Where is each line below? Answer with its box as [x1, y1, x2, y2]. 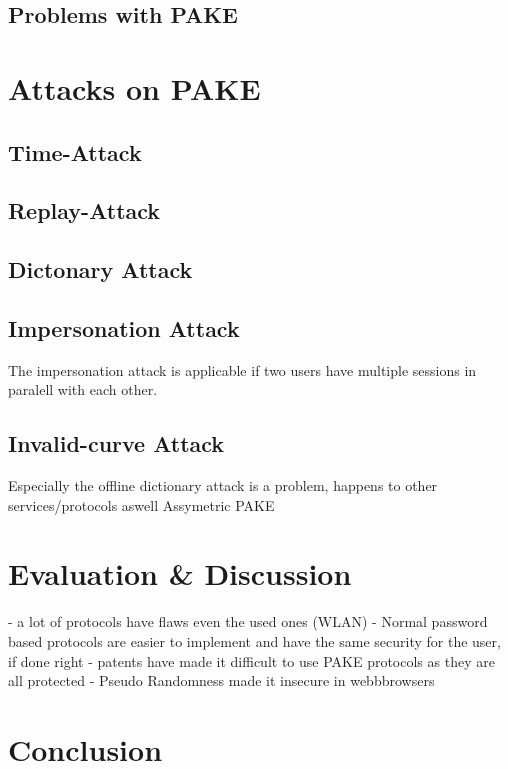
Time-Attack [8, 136, 142, 167]
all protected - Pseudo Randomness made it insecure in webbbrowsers [8, 670, 435, 691]
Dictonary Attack [8, 254, 193, 285]
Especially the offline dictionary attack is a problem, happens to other [8, 475, 438, 496]
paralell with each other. [8, 379, 158, 400]
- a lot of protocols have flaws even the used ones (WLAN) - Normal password [8, 611, 488, 632]
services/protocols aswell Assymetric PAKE [8, 494, 275, 515]
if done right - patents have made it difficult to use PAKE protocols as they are [8, 650, 495, 671]
